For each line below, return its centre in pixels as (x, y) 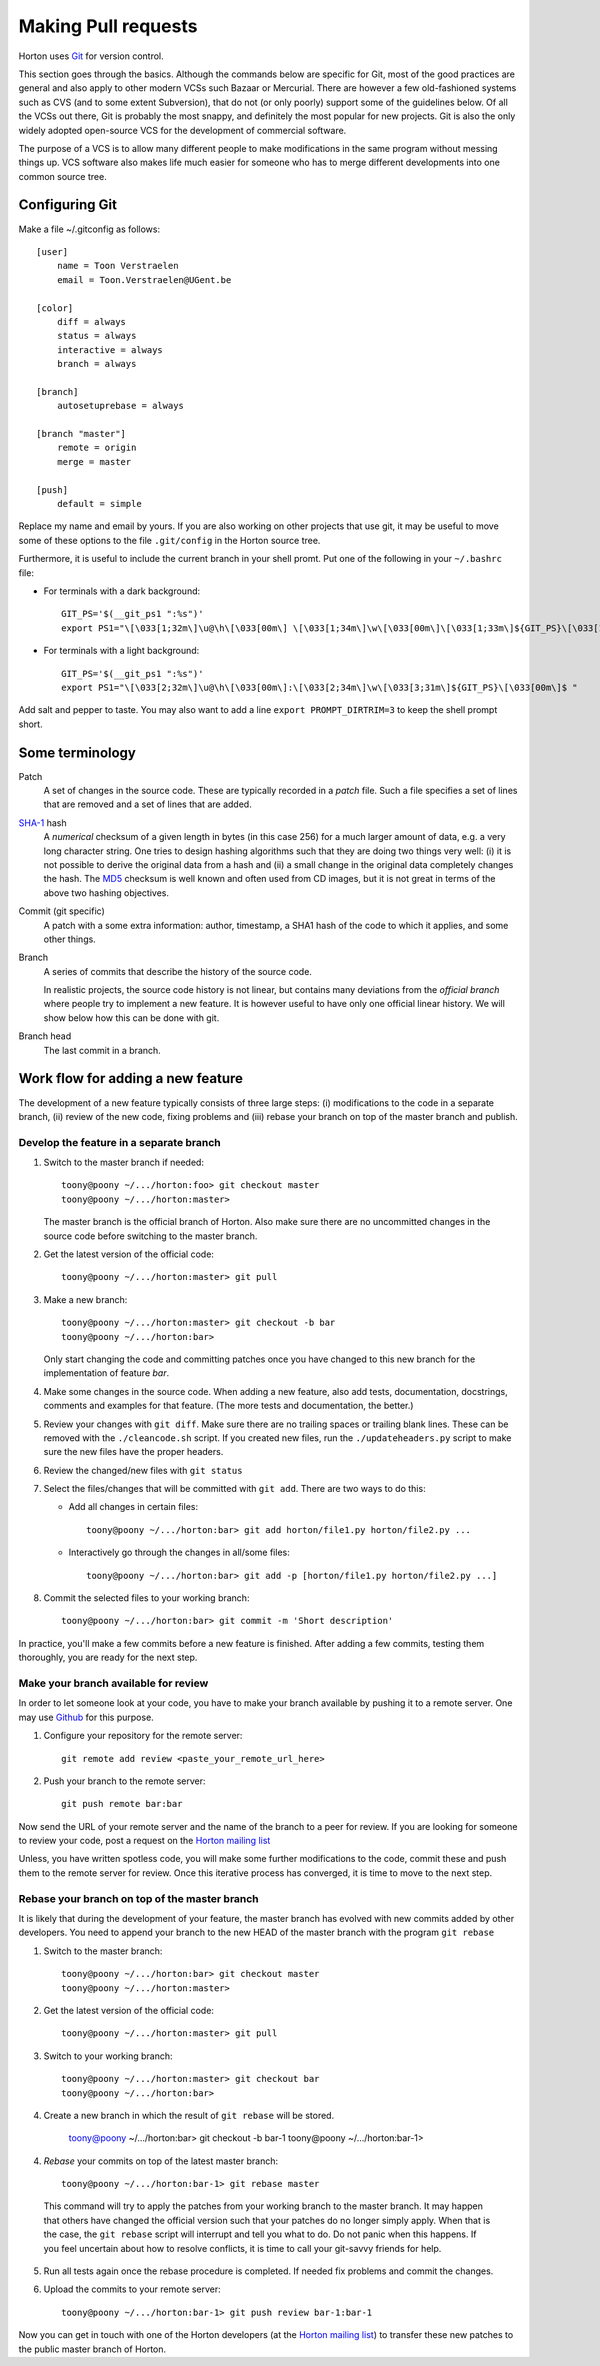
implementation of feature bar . (106, 1373)
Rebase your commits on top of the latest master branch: (161, 2161)
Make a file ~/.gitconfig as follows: (89, 229)
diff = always (91, 321)
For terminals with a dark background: (122, 591)
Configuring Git (67, 205)
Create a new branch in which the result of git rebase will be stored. (189, 2115)
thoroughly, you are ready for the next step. (108, 1657)
